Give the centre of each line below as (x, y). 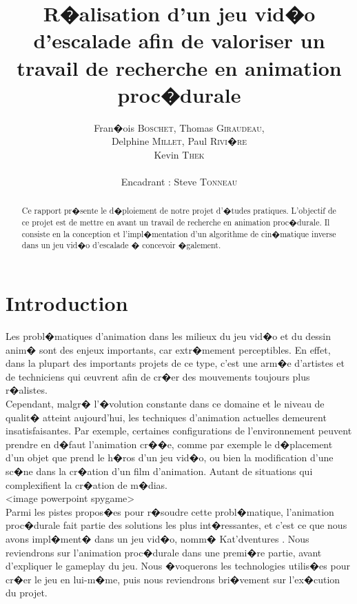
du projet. (27, 593)
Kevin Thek (179, 154)
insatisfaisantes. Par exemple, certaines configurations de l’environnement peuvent (179, 431)
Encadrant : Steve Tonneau (179, 182)
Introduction (67, 303)
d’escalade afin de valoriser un (179, 40)
